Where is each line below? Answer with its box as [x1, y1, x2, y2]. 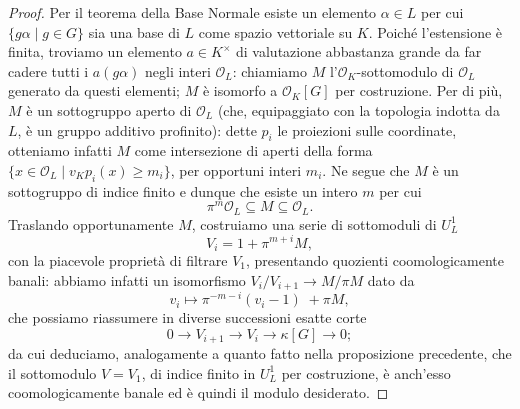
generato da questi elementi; [8, 80, 180, 101]
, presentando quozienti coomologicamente [246, 250, 504, 270]
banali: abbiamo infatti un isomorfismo [8, 269, 246, 290]
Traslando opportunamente [8, 213, 174, 234]
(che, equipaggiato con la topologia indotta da [217, 99, 500, 120]
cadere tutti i [8, 60, 89, 81]
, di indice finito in [141, 362, 256, 383]
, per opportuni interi [170, 159, 302, 180]
